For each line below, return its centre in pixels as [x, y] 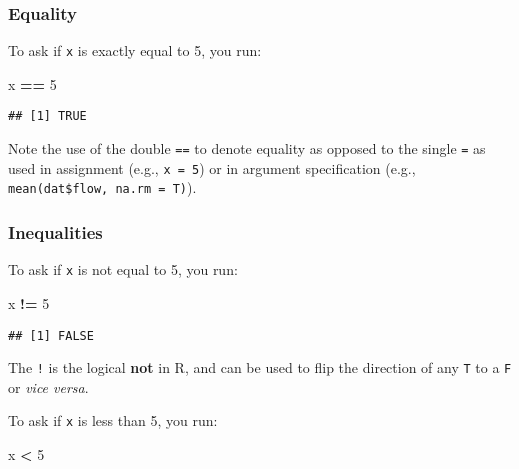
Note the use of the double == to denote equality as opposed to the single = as [247, 148]
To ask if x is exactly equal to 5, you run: [135, 50]
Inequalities [55, 232]
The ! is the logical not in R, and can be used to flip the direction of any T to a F [260, 367]
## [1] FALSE [51, 335]
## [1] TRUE [47, 116]
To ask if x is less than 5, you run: [113, 420]
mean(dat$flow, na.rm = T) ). [102, 187]
